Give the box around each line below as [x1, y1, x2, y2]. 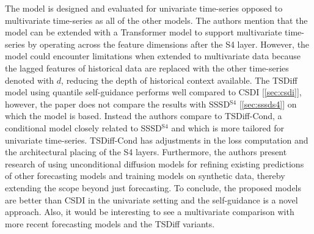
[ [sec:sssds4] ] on [239, 97, 297, 110]
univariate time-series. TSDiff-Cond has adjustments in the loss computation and [5, 133, 309, 146]
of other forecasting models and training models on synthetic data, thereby [5, 169, 285, 182]
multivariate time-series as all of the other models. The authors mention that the [5, 13, 308, 26]
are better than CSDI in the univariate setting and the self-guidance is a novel [5, 193, 298, 206]
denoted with [5, 73, 54, 86]
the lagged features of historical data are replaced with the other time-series [5, 61, 289, 74]
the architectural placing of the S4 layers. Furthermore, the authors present [5, 145, 287, 158]
